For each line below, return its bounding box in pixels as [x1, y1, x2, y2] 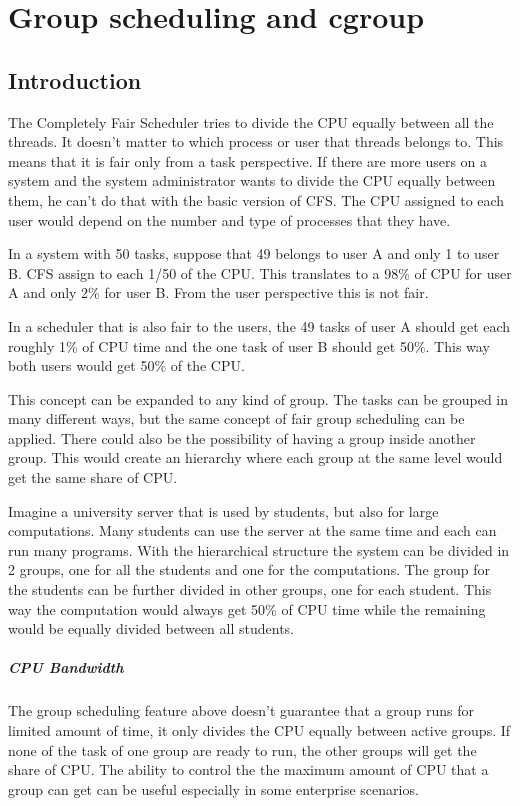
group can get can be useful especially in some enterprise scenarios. [8, 778, 419, 799]
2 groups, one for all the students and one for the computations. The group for [8, 559, 490, 580]
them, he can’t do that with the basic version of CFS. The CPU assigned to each [8, 189, 505, 210]
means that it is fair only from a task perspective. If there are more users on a [8, 150, 488, 171]
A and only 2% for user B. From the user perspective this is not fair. [8, 282, 429, 303]
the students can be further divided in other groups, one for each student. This [8, 579, 492, 600]
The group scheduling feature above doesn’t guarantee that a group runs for [8, 700, 475, 721]
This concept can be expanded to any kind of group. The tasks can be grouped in [8, 388, 509, 409]
